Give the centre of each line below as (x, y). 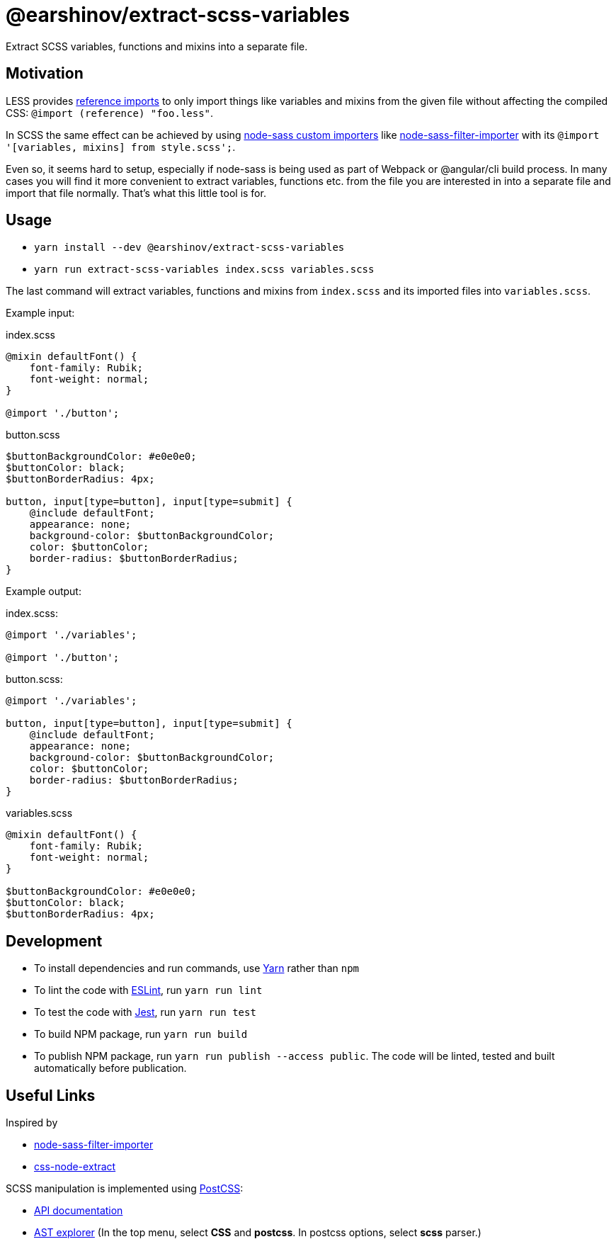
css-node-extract (75, 1167)
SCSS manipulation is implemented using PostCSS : (125, 1189)
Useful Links (51, 1095)
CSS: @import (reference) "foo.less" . (110, 113)
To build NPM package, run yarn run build (141, 1034)
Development (54, 941)
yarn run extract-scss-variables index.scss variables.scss (204, 270)
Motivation (45, 74)
